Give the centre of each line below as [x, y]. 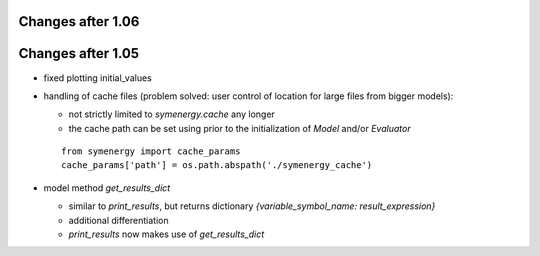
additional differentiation [118, 220]
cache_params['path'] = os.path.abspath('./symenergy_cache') [217, 165]
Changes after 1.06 [79, 21]
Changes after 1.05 [79, 53]
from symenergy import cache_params [151, 151]
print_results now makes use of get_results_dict [166, 234]
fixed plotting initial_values [97, 77]
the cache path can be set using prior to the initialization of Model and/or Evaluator [239, 128]
